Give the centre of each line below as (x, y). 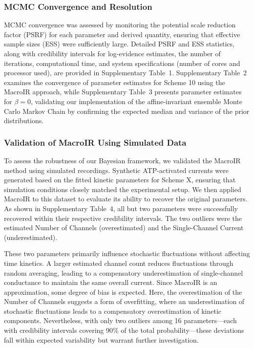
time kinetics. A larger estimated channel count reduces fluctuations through (119, 263)
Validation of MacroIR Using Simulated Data (95, 142)
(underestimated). (31, 237)
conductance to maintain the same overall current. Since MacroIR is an (111, 282)
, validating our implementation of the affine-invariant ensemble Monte (137, 101)
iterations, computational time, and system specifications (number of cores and (122, 63)
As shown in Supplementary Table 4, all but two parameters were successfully (121, 208)
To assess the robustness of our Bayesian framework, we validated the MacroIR (122, 160)
